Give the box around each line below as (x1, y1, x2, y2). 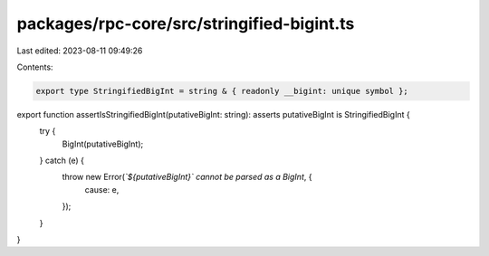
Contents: (16, 62, 53, 72)
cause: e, (84, 184, 120, 194)
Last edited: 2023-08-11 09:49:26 (16, 45, 143, 56)
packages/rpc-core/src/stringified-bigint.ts (16, 14, 355, 33)
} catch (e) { (39, 155, 85, 166)
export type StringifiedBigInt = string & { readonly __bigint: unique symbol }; (35, 86, 409, 96)
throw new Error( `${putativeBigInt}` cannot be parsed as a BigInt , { (62, 172, 312, 183)
